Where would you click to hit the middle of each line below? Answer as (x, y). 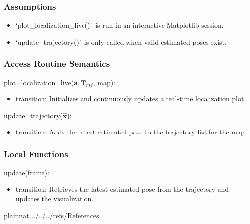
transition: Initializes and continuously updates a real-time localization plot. (131, 99)
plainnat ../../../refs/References (52, 215)
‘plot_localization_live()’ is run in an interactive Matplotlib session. (120, 25)
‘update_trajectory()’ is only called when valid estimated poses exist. (121, 41)
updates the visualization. (55, 199)
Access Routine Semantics (57, 64)
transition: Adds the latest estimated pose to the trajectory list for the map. (131, 132)
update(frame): (27, 172)
